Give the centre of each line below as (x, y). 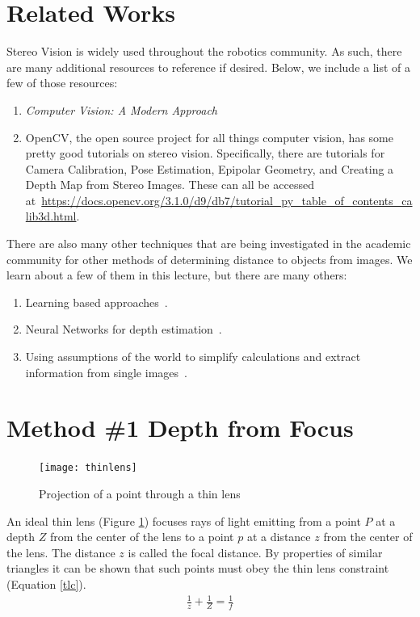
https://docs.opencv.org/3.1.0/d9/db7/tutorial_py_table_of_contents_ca (227, 200)
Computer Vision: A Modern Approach (121, 109)
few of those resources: (62, 83)
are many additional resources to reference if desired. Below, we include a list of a (209, 67)
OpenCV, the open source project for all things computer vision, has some (209, 137)
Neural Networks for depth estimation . (124, 329)
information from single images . (106, 372)
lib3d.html (51, 216)
